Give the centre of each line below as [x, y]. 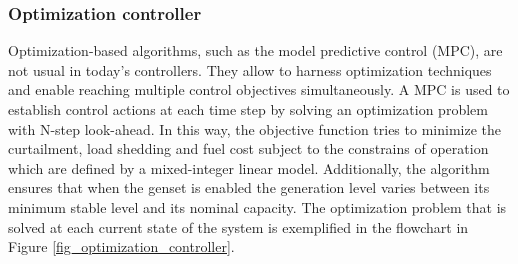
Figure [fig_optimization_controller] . [121, 246]
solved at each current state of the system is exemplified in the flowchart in [238, 226]
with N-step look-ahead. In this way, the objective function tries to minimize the [254, 128]
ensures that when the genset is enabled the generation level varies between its [249, 187]
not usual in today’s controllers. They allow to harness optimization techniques [250, 69]
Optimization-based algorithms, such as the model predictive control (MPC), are [255, 50]
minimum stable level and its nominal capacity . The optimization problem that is [257, 206]
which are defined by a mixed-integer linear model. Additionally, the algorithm [249, 167]
